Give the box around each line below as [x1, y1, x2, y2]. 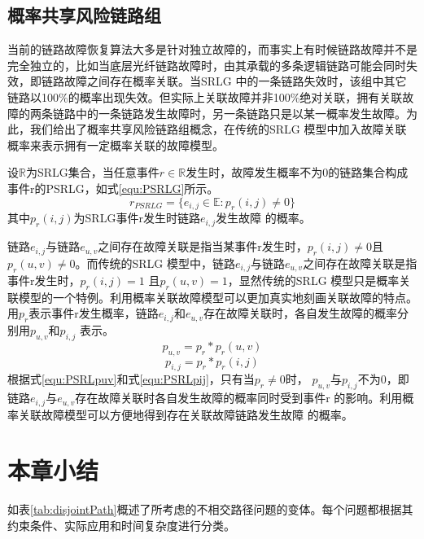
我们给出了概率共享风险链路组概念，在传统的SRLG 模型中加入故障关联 [29, 121, 407, 138]
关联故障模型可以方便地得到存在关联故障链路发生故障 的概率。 [18, 405, 353, 423]
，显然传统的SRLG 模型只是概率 [227, 271, 400, 288]
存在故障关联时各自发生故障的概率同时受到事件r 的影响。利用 [75, 389, 403, 406]
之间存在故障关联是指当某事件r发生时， [98, 238, 308, 255]
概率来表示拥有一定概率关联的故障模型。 [7, 136, 224, 153]
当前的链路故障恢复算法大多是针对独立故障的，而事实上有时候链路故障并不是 [7, 41, 417, 58]
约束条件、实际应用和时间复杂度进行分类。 [7, 516, 235, 533]
